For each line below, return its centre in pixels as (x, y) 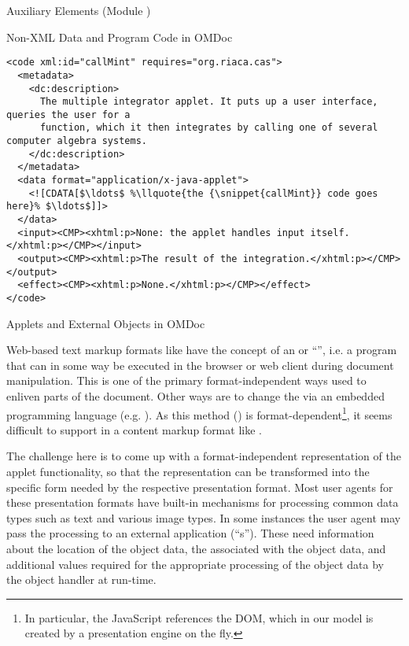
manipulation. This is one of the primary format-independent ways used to (186, 380)
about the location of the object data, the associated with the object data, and (196, 549)
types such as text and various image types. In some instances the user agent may (204, 517)
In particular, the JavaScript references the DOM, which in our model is (199, 617)
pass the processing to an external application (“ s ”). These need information (190, 533)
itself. (330, 233)
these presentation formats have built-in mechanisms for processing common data (203, 502)
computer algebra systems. (77, 141)
